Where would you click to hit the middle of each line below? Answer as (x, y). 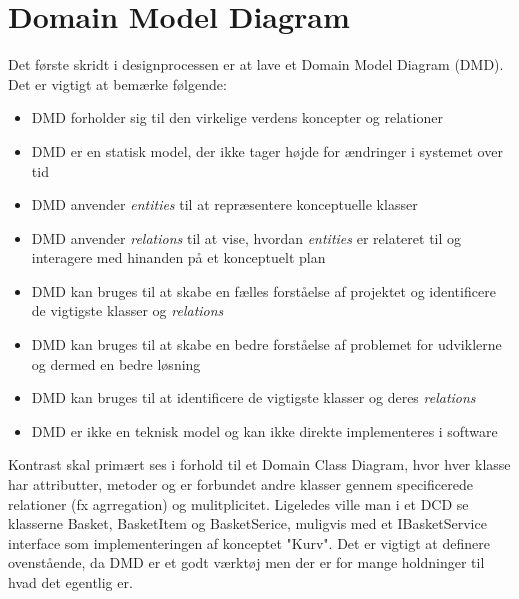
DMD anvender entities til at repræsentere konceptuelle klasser (224, 204)
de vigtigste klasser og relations (127, 310)
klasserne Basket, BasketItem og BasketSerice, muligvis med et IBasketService (247, 523)
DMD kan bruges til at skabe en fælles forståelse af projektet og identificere (263, 290)
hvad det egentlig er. (70, 582)
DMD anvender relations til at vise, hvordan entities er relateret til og (246, 237)
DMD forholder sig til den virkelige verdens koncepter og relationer (237, 117)
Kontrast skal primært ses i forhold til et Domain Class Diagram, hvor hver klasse (259, 464)
